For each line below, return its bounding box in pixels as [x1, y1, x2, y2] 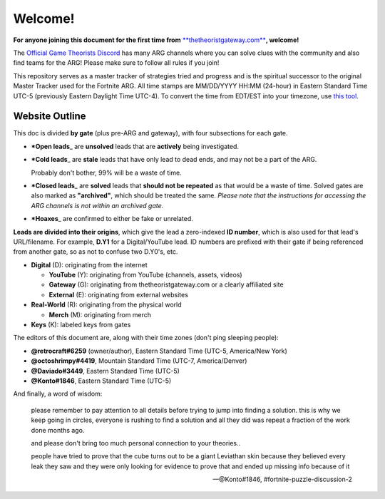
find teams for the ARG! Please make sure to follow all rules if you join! [13, 58, 220, 67]
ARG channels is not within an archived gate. [31, 201, 164, 210]
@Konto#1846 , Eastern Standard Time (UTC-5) [31, 376, 172, 385]
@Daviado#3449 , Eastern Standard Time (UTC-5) [31, 366, 180, 375]
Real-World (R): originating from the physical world [31, 300, 182, 309]
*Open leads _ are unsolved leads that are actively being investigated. [31, 142, 239, 150]
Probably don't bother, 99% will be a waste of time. [31, 168, 182, 177]
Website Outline [13, 110, 86, 123]
